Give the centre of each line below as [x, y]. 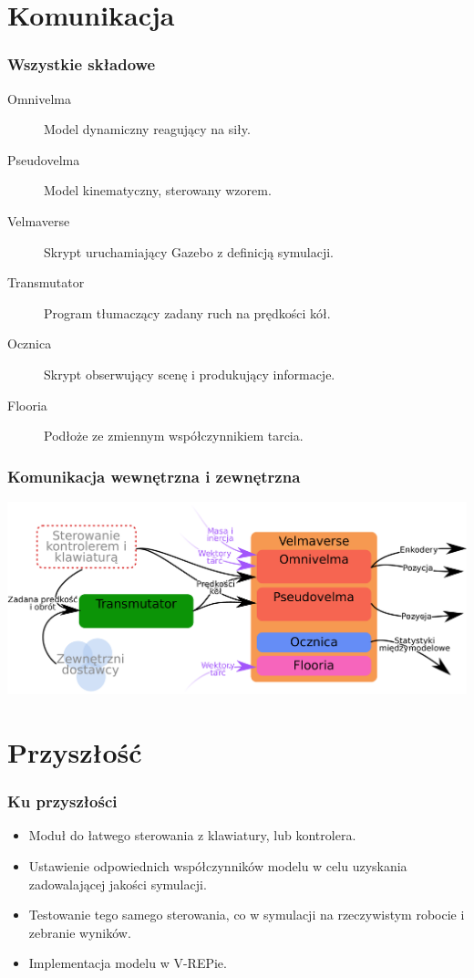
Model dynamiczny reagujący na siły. [147, 129]
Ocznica [30, 343]
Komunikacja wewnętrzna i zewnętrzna [154, 476]
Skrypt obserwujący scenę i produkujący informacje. [190, 374]
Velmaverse [39, 220]
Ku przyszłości [62, 801]
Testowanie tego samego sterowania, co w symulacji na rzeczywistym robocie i [247, 915]
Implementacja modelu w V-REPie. [128, 963]
